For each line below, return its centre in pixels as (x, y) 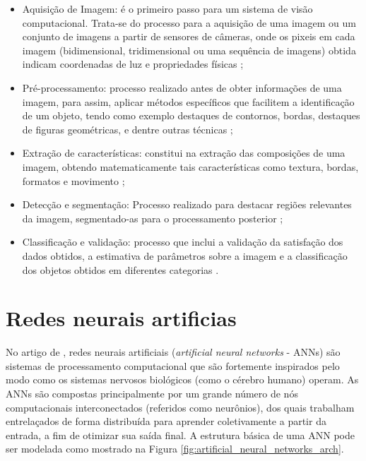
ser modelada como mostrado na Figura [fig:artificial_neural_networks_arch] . (175, 449)
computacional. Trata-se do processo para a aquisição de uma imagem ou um (189, 22)
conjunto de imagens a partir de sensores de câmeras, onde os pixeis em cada (189, 36)
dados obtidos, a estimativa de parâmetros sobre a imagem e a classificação (185, 255)
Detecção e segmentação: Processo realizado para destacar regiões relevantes (187, 204)
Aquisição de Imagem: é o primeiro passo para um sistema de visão (167, 8)
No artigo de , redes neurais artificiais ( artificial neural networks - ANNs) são (173, 352)
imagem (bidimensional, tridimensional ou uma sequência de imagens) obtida (189, 50)
